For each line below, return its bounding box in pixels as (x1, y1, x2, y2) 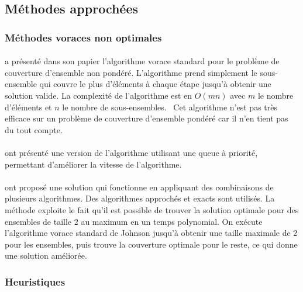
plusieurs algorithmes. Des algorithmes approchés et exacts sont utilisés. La (5, 192, 275, 204)
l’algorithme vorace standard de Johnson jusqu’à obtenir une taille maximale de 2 (5, 227, 298, 239)
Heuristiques (5, 274, 66, 288)
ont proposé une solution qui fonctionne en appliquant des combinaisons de (5, 180, 274, 193)
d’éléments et (5, 100, 52, 113)
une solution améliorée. (5, 249, 87, 262)
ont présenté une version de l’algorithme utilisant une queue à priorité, (5, 146, 258, 158)
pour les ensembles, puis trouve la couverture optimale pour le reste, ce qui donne (5, 238, 298, 250)
